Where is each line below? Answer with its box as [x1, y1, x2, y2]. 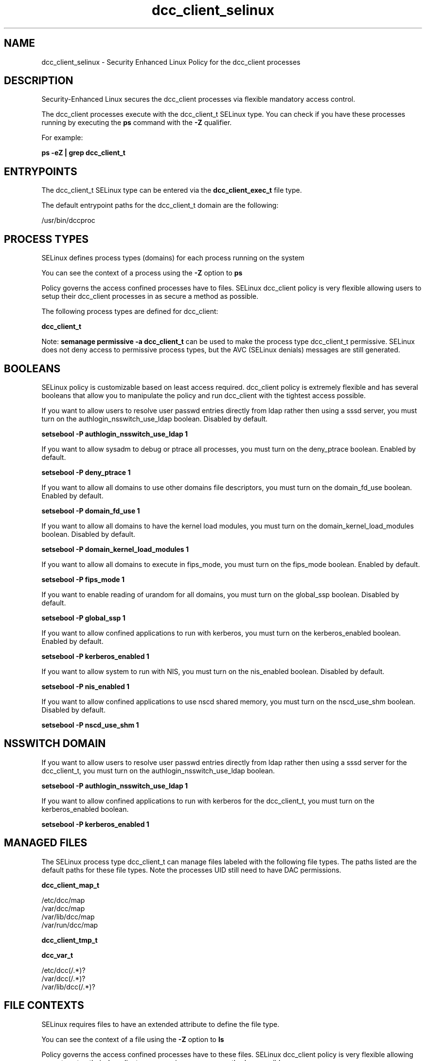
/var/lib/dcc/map [41, 912, 95, 921]
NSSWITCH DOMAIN [4, 737, 106, 750]
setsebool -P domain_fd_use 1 [41, 506, 140, 515]
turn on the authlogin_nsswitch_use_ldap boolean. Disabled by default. [41, 414, 268, 423]
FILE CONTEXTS [4, 999, 84, 1012]
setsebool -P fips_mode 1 [41, 575, 124, 584]
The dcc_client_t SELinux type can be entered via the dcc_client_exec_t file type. [41, 186, 302, 195]
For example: [41, 133, 83, 142]
